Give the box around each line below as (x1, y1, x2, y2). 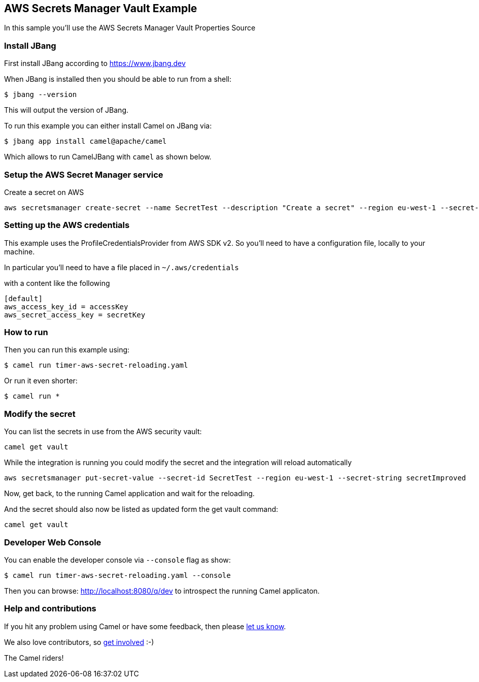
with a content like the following (4, 278, 110, 287)
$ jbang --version (4, 90, 77, 99)
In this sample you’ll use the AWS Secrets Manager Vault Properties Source (4, 23, 256, 33)
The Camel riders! (4, 653, 64, 662)
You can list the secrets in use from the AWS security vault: (4, 427, 202, 436)
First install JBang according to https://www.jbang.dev (4, 59, 186, 68)
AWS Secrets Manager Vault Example (4, 2, 197, 15)
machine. (4, 247, 35, 256)
